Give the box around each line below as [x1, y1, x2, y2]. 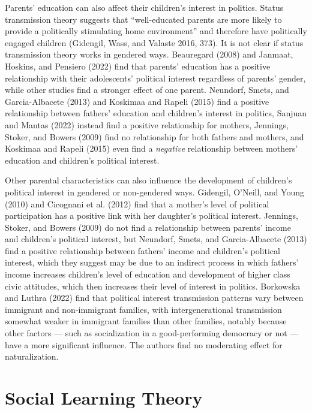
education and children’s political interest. [5, 153, 160, 166]
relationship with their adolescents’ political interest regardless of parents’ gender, [5, 71, 306, 84]
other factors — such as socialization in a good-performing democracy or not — [5, 327, 299, 339]
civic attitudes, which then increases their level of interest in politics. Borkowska [5, 279, 301, 292]
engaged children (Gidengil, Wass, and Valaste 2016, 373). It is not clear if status [5, 36, 304, 49]
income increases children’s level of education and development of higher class [5, 268, 290, 281]
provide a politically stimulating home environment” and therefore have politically [5, 25, 307, 37]
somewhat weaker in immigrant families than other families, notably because [5, 315, 287, 327]
